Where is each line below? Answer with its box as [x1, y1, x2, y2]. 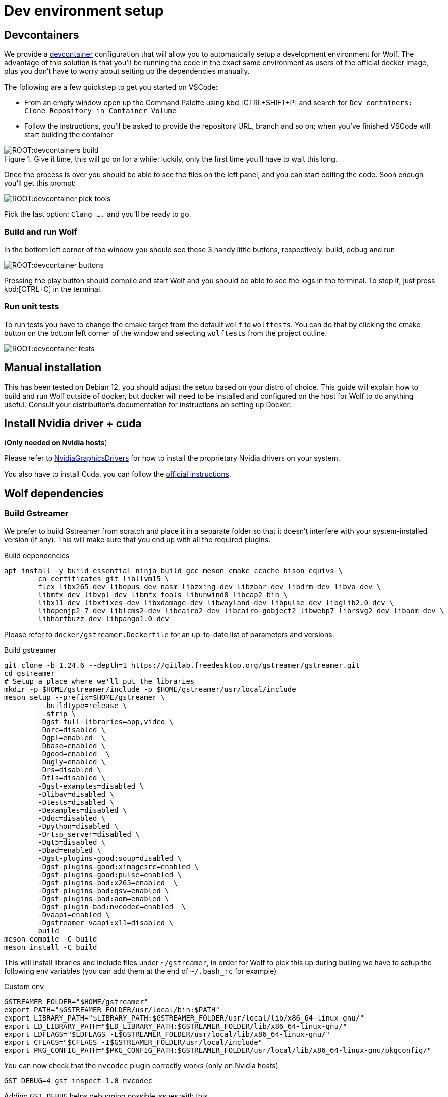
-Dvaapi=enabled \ [38, 910, 110, 919]
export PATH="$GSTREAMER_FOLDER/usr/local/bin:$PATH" [4, 1005, 220, 1014]
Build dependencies [4, 551, 70, 560]
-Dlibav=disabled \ [38, 790, 115, 798]
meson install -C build [4, 943, 97, 951]
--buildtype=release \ [38, 701, 127, 710]
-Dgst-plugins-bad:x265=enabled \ [38, 878, 178, 887]
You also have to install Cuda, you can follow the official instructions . [4, 469, 231, 479]
